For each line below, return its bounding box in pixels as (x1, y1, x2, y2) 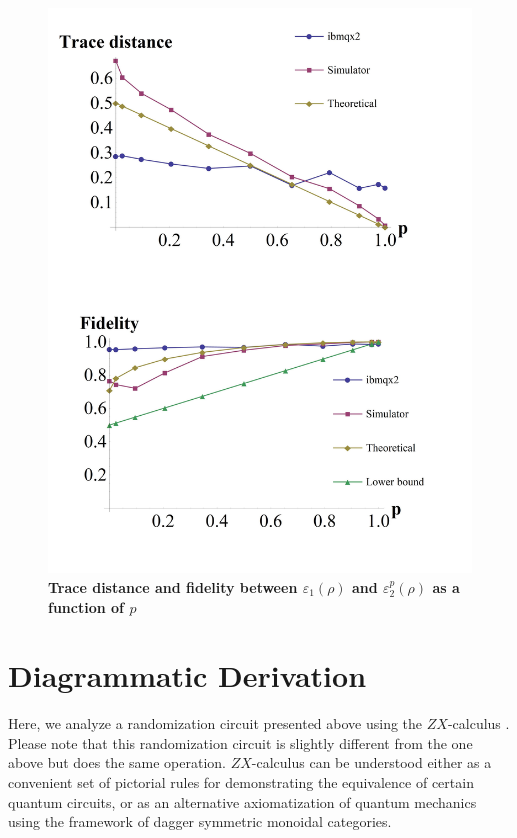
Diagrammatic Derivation (8, 655, 367, 696)
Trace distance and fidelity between (48, 576, 298, 597)
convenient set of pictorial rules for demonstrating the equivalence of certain (8, 772, 474, 793)
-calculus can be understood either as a (251, 752, 492, 773)
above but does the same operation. (8, 752, 226, 773)
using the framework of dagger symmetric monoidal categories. (8, 811, 392, 832)
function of (48, 596, 125, 617)
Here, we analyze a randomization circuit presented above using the (8, 713, 423, 734)
